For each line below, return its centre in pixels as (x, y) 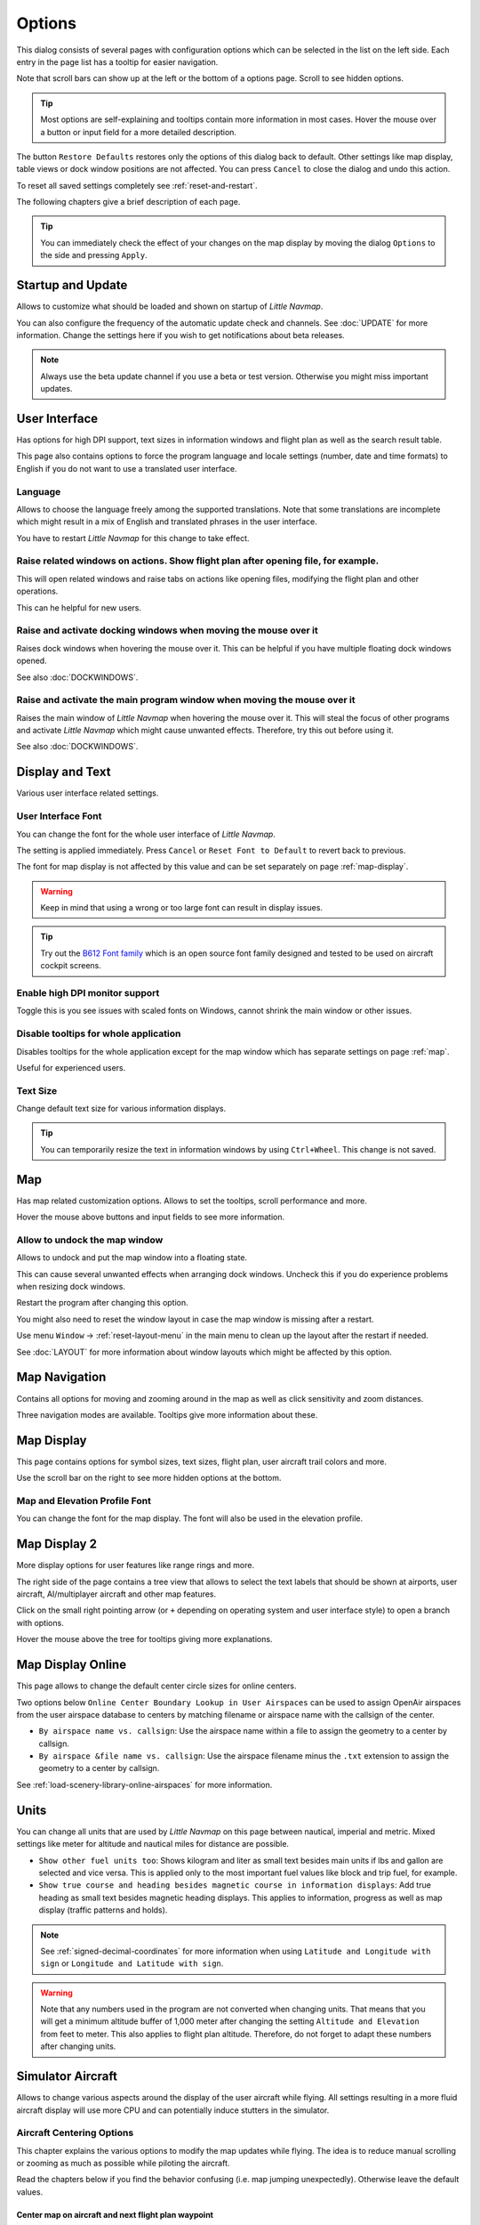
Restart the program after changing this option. (102, 1303)
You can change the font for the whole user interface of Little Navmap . (146, 834)
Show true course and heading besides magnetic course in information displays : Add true (235, 1885)
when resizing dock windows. (71, 1287)
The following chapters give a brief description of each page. (128, 202)
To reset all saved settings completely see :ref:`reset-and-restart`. (137, 185)
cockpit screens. (71, 966)
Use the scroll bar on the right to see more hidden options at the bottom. (149, 1478)
